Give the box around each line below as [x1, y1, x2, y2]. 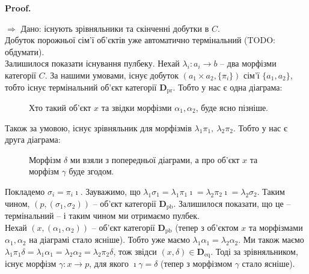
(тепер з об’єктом [175, 221, 239, 233]
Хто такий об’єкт [29, 101, 91, 114]
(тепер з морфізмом [161, 257, 233, 270]
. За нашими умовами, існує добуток [44, 68, 179, 81]
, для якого [89, 257, 129, 270]
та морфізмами [248, 221, 303, 233]
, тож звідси [113, 245, 157, 257]
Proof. [5, 2, 31, 14]
